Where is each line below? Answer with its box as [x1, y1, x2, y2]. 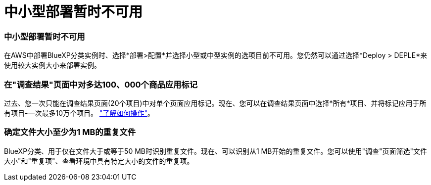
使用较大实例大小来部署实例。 [4, 61, 101, 70]
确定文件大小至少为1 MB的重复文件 [4, 127, 136, 138]
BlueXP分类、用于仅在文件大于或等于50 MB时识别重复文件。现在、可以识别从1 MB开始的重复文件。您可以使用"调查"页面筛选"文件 [4, 146, 427, 155]
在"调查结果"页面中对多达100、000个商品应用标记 [4, 79, 198, 90]
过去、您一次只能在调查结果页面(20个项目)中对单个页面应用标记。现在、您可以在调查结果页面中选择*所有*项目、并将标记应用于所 [4, 98, 427, 107]
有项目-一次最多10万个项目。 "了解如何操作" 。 [4, 108, 154, 117]
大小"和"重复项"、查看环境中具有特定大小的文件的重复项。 [4, 156, 194, 165]
